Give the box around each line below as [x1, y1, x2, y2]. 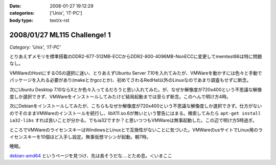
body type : [9, 17, 33, 23]
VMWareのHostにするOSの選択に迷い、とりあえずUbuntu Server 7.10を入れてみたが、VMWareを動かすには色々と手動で [9, 69, 263, 76]
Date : [9, 3, 21, 9]
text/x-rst [50, 17, 70, 23]
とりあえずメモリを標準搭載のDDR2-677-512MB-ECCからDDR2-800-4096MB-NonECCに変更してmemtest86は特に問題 [9, 54, 262, 60]
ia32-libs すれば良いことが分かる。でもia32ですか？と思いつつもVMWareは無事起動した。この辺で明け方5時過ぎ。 [9, 117, 258, 124]
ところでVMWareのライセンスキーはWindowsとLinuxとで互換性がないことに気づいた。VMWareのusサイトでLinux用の [9, 127, 258, 133]
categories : [9, 10, 35, 16]
